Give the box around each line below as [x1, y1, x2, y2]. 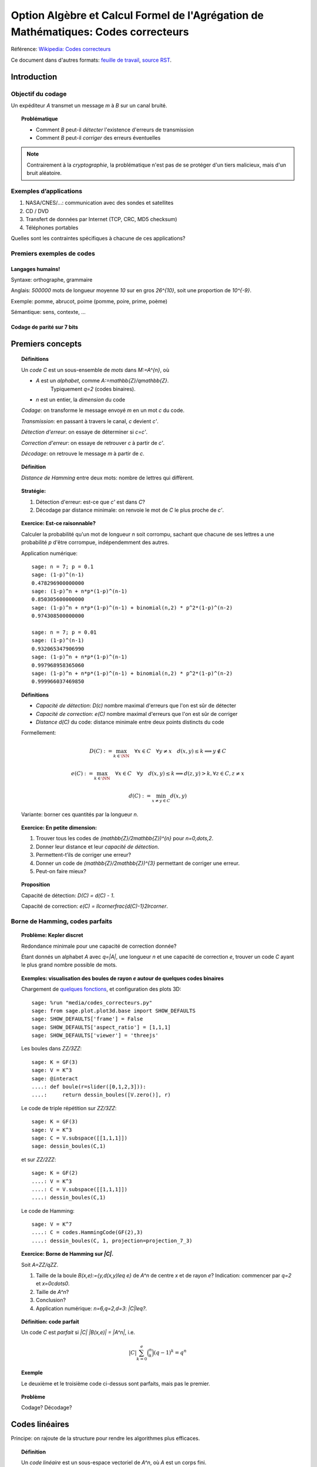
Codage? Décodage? [21, 1404, 72, 1411]
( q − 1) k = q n [153, 1348, 187, 1356]
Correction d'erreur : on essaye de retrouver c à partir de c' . [21, 439, 165, 446]
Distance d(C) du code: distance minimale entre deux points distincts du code [36, 718, 224, 725]
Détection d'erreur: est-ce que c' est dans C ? [36, 498, 146, 505]
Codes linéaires [11, 1419, 70, 1429]
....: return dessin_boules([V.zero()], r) [31, 1091, 171, 1098]
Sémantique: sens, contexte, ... [11, 309, 86, 316]
